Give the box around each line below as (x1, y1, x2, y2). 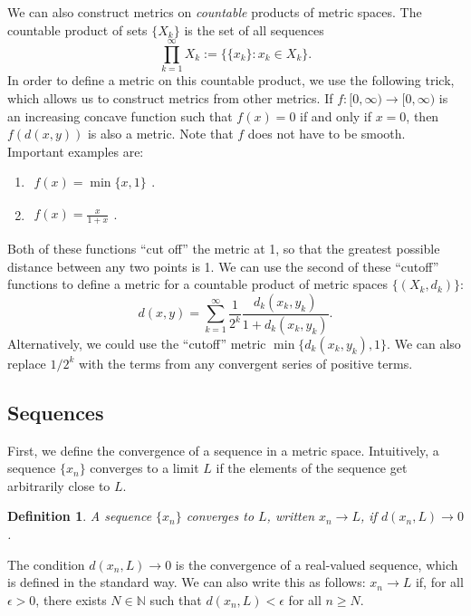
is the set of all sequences (184, 20, 324, 39)
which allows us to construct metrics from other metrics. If (7, 88, 333, 107)
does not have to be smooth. (247, 124, 406, 143)
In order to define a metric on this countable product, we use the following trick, (7, 71, 455, 90)
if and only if (300, 106, 372, 125)
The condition (7, 554, 85, 573)
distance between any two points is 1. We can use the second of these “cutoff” (7, 256, 439, 275)
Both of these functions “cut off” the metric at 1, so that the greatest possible (7, 239, 440, 258)
